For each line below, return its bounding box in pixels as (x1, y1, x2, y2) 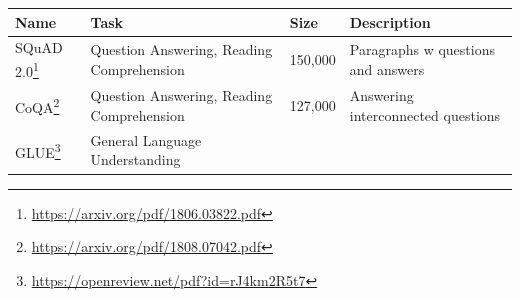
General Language (90, 129, 202, 150)
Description (349, 11, 431, 32)
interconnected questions (349, 105, 501, 126)
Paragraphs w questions (349, 39, 495, 60)
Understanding (90, 149, 181, 170)
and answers (349, 58, 425, 79)
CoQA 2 (15, 94, 60, 118)
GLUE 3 (15, 138, 61, 162)
